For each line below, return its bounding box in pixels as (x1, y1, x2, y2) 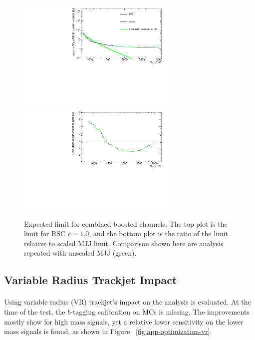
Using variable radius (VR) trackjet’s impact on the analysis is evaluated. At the (4, 297, 251, 307)
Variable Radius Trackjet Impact (4, 272, 177, 288)
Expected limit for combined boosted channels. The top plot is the (24, 218, 228, 229)
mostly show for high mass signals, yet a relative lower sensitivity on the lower (4, 316, 244, 327)
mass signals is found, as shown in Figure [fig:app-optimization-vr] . (4, 326, 212, 337)
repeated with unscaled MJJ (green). (24, 248, 137, 258)
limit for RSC (24, 228, 66, 239)
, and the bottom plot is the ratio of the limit (89, 228, 228, 239)
